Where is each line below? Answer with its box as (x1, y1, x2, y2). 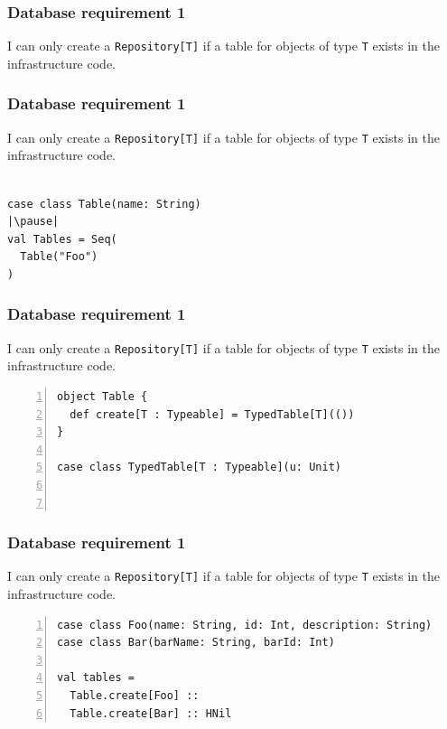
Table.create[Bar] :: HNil (70, 706, 232, 720)
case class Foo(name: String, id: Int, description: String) (57, 618, 433, 631)
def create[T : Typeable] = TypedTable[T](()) (70, 407, 355, 421)
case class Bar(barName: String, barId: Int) (57, 636, 335, 650)
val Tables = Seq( (7, 232, 117, 246)
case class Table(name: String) (7, 197, 201, 210)
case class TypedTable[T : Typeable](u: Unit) (57, 461, 341, 474)
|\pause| (7, 215, 60, 229)
